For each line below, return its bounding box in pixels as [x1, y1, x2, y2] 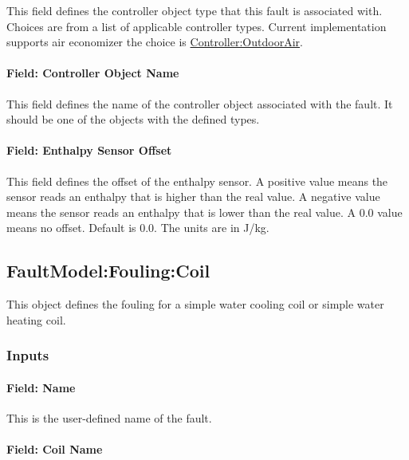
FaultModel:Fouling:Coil [6, 258, 210, 283]
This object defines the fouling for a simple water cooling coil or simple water [6, 296, 384, 313]
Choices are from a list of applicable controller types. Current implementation [6, 18, 387, 34]
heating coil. [6, 311, 66, 328]
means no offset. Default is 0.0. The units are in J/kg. [6, 219, 269, 236]
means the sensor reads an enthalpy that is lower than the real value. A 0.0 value [6, 203, 403, 220]
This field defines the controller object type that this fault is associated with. [6, 2, 383, 18]
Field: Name [6, 379, 76, 395]
